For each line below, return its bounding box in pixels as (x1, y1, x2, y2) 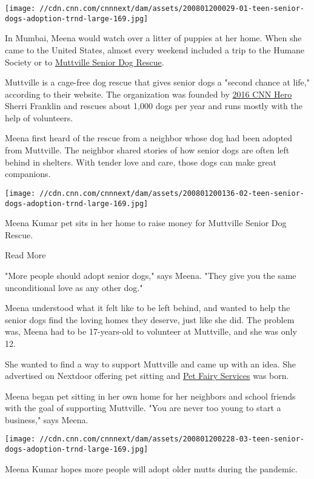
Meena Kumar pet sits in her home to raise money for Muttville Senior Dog (5, 216, 287, 229)
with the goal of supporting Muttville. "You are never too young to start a (5, 401, 281, 414)
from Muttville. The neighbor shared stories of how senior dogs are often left (5, 144, 290, 156)
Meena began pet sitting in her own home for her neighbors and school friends (5, 389, 296, 402)
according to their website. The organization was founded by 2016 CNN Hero (5, 87, 292, 100)
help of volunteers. (5, 111, 73, 124)
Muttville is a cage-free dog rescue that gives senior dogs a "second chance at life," (5, 76, 310, 89)
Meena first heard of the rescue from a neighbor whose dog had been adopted (5, 132, 293, 144)
